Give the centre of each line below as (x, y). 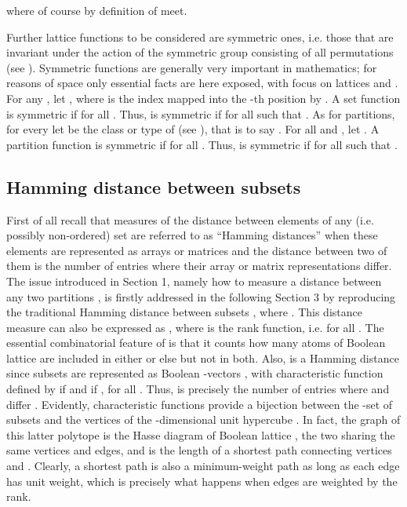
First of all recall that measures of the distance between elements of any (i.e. (190, 219)
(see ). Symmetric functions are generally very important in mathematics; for (192, 67)
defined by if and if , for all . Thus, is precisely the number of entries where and (198, 389)
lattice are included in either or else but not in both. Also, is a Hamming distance (203, 357)
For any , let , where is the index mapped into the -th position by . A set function (203, 98)
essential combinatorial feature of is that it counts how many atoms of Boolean (196, 343)
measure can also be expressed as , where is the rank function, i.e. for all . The (195, 327)
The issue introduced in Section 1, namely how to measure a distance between (194, 281)
